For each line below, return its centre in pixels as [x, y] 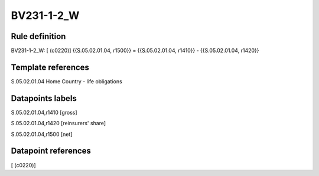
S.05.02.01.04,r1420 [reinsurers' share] [58, 123]
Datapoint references [51, 151]
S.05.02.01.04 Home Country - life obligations [66, 81]
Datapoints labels [44, 98]
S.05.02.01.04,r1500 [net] [42, 134]
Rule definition [38, 36]
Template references [50, 67]
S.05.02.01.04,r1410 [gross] [44, 112]
